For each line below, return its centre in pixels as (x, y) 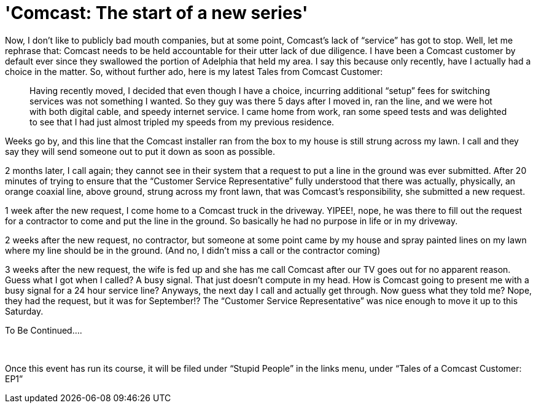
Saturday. (24, 311)
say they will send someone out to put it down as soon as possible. (140, 151)
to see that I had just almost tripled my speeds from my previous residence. (182, 122)
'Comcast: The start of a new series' (157, 13)
